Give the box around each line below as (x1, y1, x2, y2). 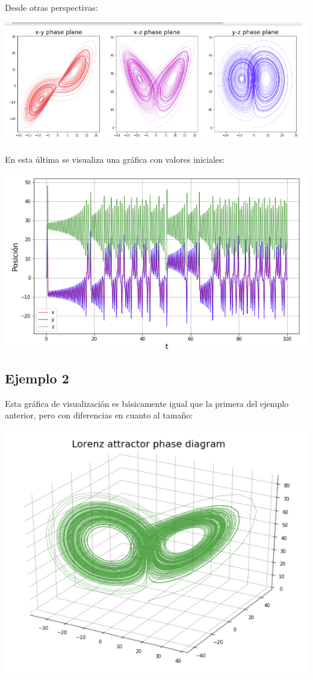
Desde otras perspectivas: (5, 1, 98, 13)
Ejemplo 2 (5, 369, 69, 388)
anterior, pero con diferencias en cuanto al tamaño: (5, 409, 193, 421)
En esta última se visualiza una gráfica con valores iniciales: (5, 153, 225, 166)
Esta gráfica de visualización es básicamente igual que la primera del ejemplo (5, 397, 289, 409)
